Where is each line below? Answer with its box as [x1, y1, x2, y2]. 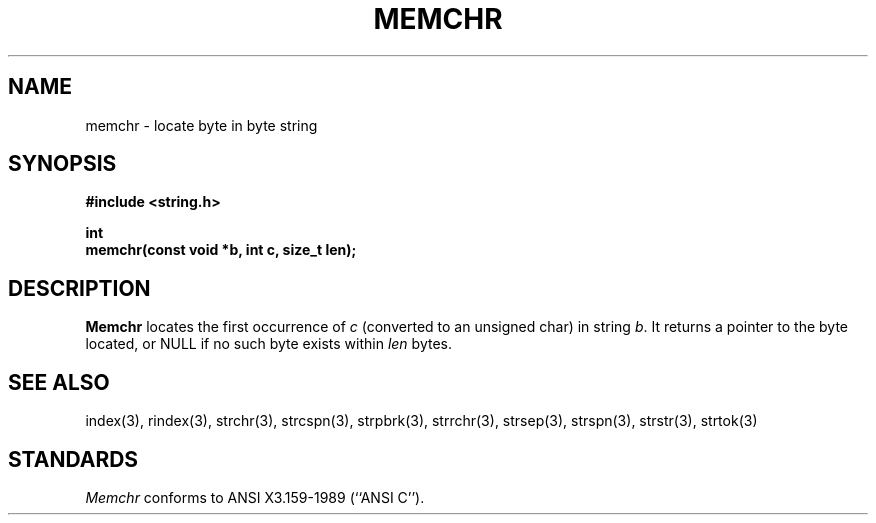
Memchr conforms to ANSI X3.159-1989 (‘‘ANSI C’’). [85, 488, 425, 506]
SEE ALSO [8, 369, 110, 395]
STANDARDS [8, 446, 139, 472]
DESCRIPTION [8, 275, 151, 301]
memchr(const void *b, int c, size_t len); [85, 241, 357, 259]
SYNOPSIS [8, 151, 117, 177]
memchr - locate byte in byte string [85, 116, 318, 134]
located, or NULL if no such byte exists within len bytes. [85, 335, 452, 353]
